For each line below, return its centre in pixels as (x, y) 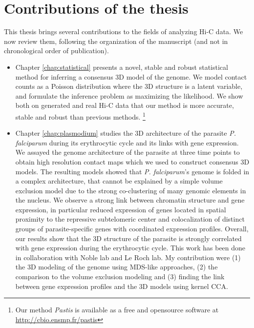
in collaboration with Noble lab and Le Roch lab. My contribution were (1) (128, 257)
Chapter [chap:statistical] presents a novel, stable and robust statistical (122, 67)
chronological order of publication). (56, 51)
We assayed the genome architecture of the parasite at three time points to (127, 152)
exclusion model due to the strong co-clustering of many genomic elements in (131, 190)
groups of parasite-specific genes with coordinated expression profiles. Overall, (132, 229)
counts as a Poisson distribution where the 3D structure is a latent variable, (129, 86)
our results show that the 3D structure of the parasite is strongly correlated (128, 238)
